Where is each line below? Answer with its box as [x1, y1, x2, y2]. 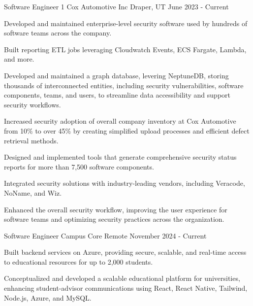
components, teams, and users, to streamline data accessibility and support [4, 90, 230, 100]
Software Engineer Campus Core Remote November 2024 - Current [4, 230, 207, 240]
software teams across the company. [4, 28, 112, 38]
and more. [4, 54, 34, 64]
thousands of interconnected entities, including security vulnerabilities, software [4, 80, 244, 90]
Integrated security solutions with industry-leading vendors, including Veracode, [4, 178, 245, 188]
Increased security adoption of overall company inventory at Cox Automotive [4, 116, 236, 126]
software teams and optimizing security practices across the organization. [4, 214, 224, 224]
